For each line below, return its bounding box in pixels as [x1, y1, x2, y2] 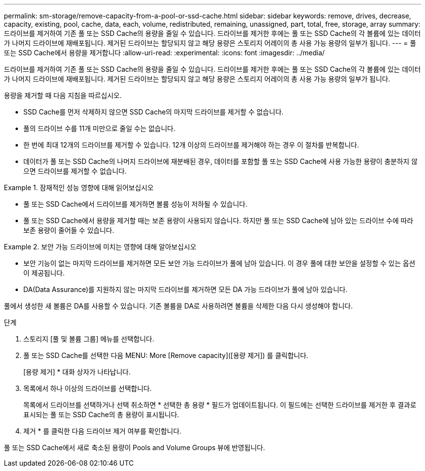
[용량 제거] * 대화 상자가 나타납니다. [23, 368, 131, 376]
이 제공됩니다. [23, 269, 65, 277]
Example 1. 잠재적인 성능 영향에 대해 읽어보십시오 [4, 183, 154, 192]
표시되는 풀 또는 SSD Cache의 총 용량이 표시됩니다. [23, 410, 180, 419]
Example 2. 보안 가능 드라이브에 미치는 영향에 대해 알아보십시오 [4, 243, 196, 251]
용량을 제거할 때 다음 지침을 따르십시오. [4, 91, 122, 99]
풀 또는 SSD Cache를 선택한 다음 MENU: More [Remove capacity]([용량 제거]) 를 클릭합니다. [23, 351, 309, 359]
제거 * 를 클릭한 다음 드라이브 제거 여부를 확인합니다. [23, 427, 181, 435]
